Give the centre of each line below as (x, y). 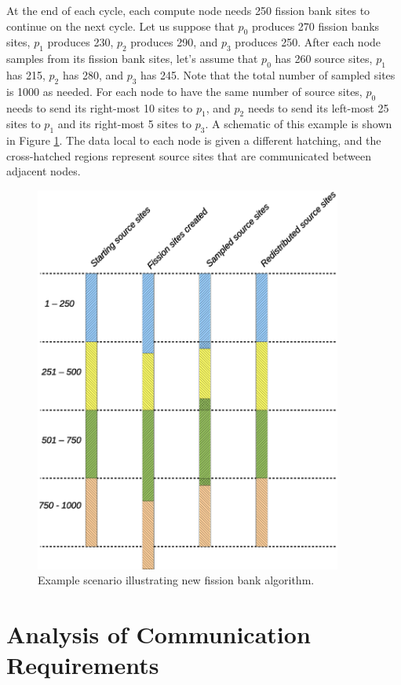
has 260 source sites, (324, 59)
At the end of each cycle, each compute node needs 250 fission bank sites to (188, 10)
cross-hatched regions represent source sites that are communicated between (189, 155)
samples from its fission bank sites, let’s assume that (132, 59)
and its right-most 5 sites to (125, 124)
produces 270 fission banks (315, 26)
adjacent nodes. (44, 171)
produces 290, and (174, 42)
